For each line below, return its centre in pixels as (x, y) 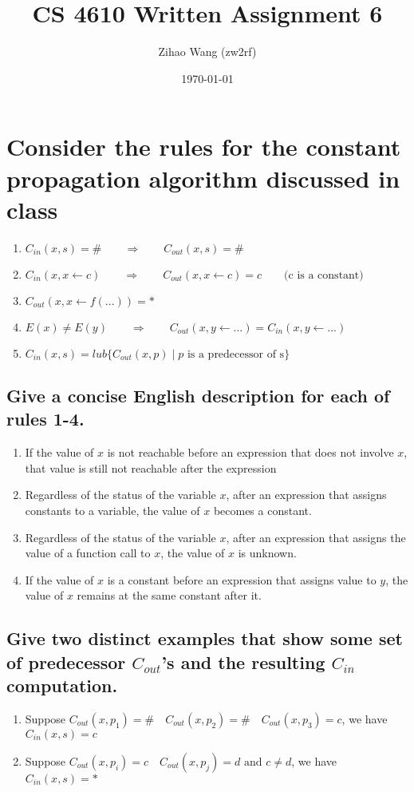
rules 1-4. (45, 419)
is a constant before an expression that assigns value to (242, 579)
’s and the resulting (243, 661)
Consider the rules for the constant (204, 147)
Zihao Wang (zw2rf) (207, 51)
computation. (62, 685)
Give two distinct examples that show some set (205, 638)
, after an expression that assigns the (316, 537)
